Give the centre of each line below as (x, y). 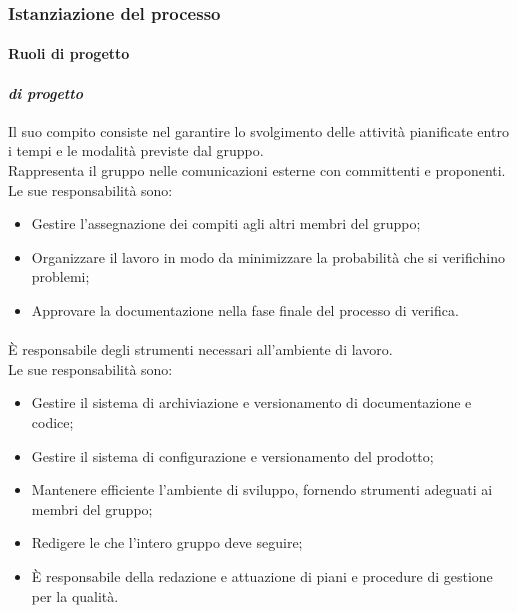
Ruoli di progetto (69, 53)
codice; (52, 421)
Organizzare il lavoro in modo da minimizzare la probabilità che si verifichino (268, 256)
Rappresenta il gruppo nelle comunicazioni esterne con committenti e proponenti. (257, 170)
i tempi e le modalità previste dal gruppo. (136, 150)
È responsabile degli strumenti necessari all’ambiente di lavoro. (200, 349)
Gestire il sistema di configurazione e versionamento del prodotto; (232, 455)
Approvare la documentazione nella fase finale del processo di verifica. (245, 309)
